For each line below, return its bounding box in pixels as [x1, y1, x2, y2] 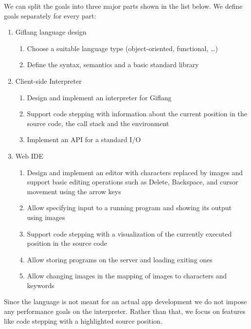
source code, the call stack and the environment [27, 118, 169, 128]
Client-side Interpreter [15, 75, 82, 86]
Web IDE [15, 150, 43, 161]
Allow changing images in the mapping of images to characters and [27, 271, 227, 281]
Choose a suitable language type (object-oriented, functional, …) [27, 43, 218, 53]
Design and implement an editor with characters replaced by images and [27, 167, 243, 177]
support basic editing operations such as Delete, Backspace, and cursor [27, 177, 238, 187]
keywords [27, 280, 54, 290]
